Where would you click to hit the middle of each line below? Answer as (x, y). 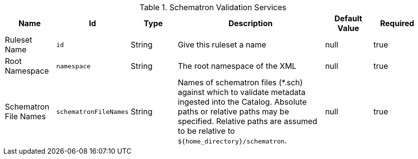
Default (348, 18)
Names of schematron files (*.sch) (240, 82)
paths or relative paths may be (234, 111)
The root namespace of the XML (237, 66)
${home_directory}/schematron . (232, 141)
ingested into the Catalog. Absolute (242, 102)
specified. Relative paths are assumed (248, 121)
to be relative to (207, 131)
